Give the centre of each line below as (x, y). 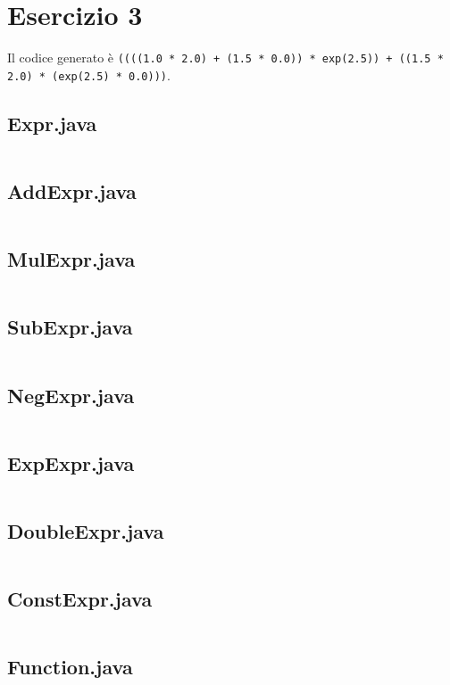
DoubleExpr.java (86, 531)
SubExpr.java (70, 327)
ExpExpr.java (71, 462)
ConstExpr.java (80, 599)
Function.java (70, 667)
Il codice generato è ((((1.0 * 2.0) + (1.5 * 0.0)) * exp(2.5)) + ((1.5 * (225, 58)
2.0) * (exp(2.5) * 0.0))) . (89, 74)
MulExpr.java (71, 259)
